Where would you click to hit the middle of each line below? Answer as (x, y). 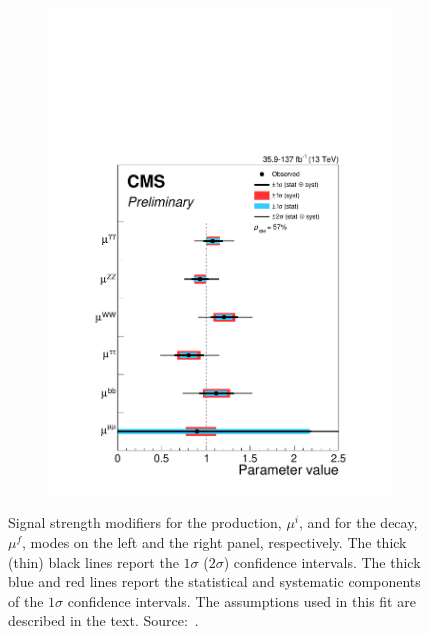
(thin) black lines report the (93, 561)
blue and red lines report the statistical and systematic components (214, 581)
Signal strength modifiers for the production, (145, 522)
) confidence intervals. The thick (322, 561)
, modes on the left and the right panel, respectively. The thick (214, 541)
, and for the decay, (358, 522)
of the (26, 600)
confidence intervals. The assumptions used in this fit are (241, 600)
